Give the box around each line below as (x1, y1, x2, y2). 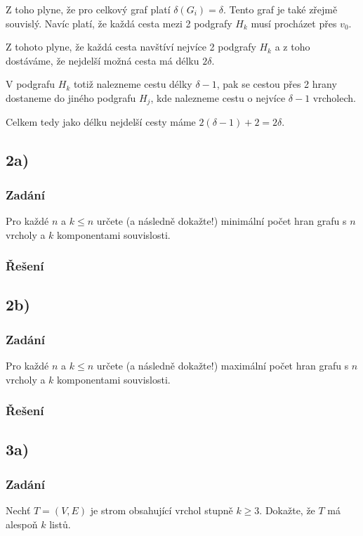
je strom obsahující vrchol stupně (90, 503, 233, 518)
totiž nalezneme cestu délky (73, 77, 192, 91)
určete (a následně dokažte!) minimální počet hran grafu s (96, 214, 347, 228)
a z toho (275, 39, 310, 54)
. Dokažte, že (259, 503, 315, 518)
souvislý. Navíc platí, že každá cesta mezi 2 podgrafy (6, 15, 232, 30)
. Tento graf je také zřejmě (223, 2, 338, 16)
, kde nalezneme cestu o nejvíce (150, 90, 286, 105)
